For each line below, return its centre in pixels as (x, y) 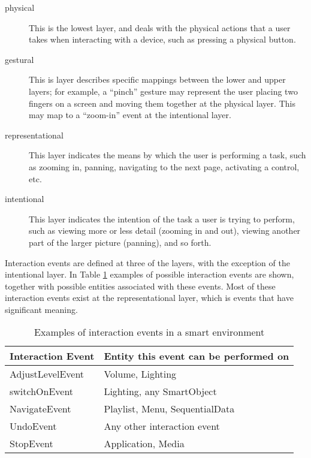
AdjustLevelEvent (47, 374)
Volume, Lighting (140, 374)
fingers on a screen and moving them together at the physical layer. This (162, 103)
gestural (19, 59)
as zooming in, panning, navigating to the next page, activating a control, (164, 166)
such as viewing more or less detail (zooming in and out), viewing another (165, 230)
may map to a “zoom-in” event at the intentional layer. (130, 115)
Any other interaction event (162, 426)
